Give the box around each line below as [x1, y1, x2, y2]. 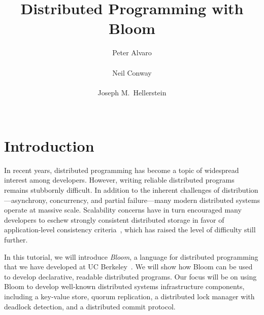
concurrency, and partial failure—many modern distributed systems [49, 194, 260, 205]
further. [4, 234, 28, 244]
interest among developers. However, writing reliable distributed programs [4, 174, 235, 185]
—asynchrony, [4, 194, 48, 205]
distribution [221, 185, 258, 195]
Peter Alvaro [112, 47, 152, 58]
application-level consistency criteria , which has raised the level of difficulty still [4, 224, 256, 235]
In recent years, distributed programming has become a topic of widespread [4, 164, 239, 175]
